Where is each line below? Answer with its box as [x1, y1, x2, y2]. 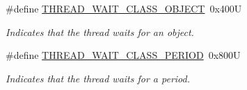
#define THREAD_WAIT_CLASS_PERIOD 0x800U [6, 48, 241, 62]
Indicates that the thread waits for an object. [6, 24, 194, 39]
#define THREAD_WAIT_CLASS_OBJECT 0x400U [6, 1, 242, 15]
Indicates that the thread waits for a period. [6, 71, 190, 85]
